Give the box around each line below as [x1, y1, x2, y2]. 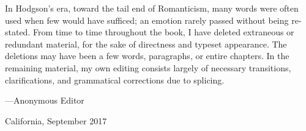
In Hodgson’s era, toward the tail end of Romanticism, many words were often [5, 2, 299, 14]
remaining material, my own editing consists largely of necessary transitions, [5, 61, 291, 74]
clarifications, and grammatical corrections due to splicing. [5, 73, 225, 86]
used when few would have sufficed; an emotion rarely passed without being [5, 13, 289, 26]
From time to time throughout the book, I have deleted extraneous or [32, 26, 294, 38]
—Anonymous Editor [5, 94, 84, 107]
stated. [5, 26, 31, 38]
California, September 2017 [5, 114, 107, 127]
